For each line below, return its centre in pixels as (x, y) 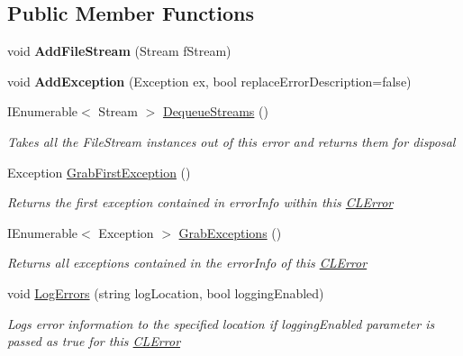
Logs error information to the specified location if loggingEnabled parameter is (221, 323)
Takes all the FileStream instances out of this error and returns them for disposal (231, 141)
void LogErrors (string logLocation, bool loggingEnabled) (166, 292)
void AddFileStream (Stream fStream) (119, 51)
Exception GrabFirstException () (99, 172)
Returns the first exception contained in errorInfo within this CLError (200, 202)
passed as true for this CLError (94, 341)
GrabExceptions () (230, 232)
